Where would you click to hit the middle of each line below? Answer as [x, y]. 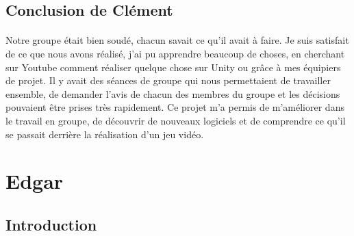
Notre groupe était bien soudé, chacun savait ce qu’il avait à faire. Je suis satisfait [177, 40]
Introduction [51, 224]
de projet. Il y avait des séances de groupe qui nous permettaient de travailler [168, 80]
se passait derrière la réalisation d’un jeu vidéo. [105, 134]
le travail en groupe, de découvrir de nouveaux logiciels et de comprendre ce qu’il [176, 120]
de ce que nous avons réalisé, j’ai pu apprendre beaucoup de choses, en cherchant [175, 53]
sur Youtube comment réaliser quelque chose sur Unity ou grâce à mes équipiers [173, 67]
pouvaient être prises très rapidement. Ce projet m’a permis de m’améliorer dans [175, 107]
